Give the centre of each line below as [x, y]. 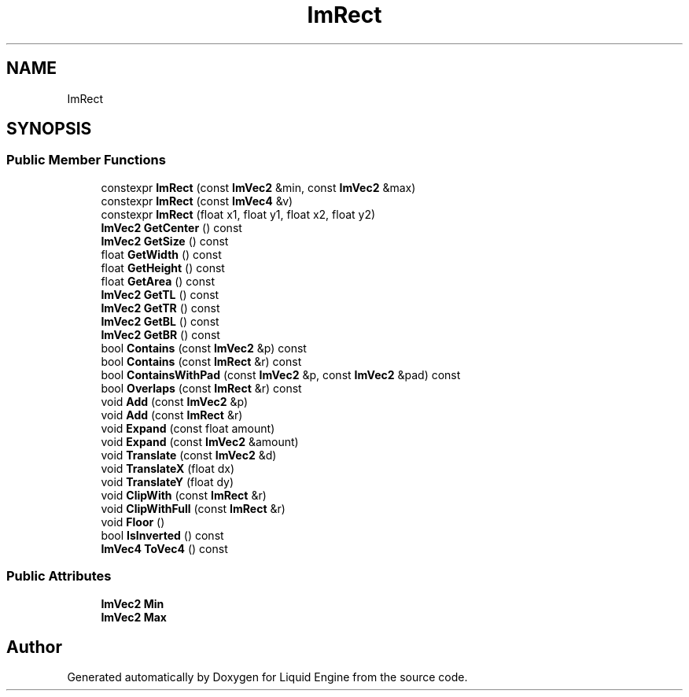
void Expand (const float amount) [188, 428]
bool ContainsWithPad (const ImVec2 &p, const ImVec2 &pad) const [281, 374]
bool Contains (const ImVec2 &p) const [204, 348]
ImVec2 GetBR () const [160, 334]
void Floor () [133, 522]
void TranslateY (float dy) [168, 481]
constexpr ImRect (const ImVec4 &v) [197, 201]
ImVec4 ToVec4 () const [164, 548]
